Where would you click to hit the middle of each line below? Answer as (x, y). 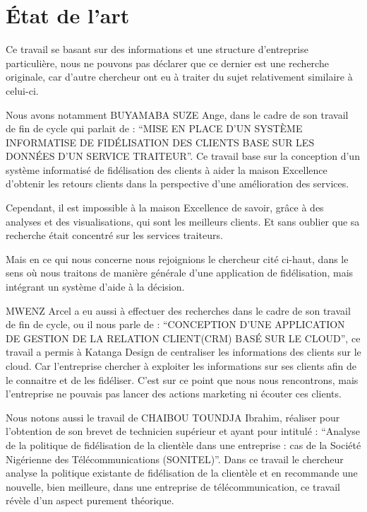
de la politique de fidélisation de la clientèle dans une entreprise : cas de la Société (183, 444)
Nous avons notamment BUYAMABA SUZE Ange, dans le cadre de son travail (177, 114)
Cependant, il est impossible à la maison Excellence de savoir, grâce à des (165, 208)
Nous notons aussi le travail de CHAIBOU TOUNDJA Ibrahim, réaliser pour (173, 417)
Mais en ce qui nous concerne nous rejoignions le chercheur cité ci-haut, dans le (177, 258)
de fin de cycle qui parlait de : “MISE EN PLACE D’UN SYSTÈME (154, 128)
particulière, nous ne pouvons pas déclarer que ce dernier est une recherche (167, 63)
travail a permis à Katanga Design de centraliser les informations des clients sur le (183, 352)
